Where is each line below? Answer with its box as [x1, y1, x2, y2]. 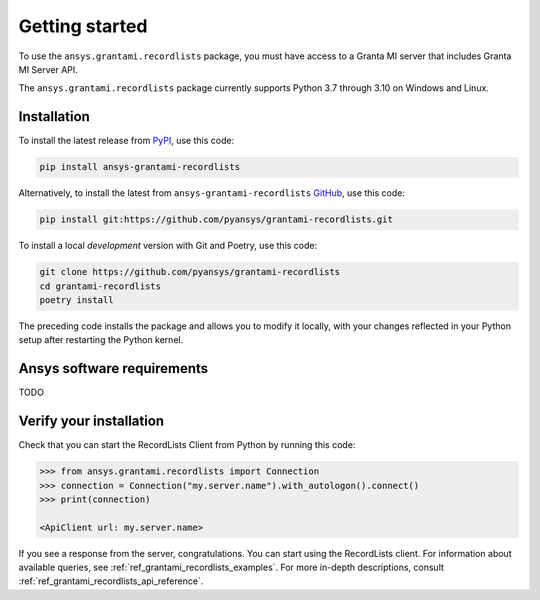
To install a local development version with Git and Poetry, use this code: [18, 240, 318, 252]
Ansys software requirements [18, 360, 209, 377]
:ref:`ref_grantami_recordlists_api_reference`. [18, 575, 204, 587]
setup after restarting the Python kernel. [18, 334, 184, 346]
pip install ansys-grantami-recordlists [39, 161, 240, 173]
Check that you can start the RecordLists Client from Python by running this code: [18, 439, 356, 451]
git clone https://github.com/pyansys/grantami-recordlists [39, 266, 341, 278]
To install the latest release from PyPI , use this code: [18, 135, 235, 147]
